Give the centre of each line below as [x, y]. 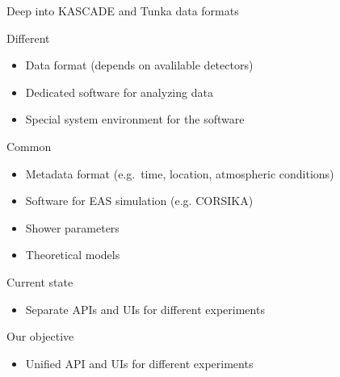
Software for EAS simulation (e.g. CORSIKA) [139, 201]
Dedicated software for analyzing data [119, 92]
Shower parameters [72, 227]
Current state [40, 281]
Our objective [40, 336]
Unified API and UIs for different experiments [139, 363]
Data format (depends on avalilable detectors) [139, 65]
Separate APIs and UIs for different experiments [145, 309]
